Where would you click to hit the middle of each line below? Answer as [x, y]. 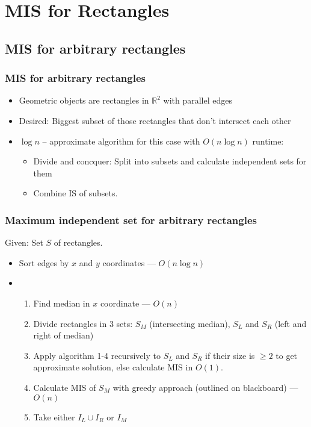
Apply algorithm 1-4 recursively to [97, 355]
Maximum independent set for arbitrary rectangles [131, 220]
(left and [291, 323]
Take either [54, 416]
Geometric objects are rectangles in [84, 100]
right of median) [63, 335]
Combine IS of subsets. [75, 193]
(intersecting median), [190, 323]
